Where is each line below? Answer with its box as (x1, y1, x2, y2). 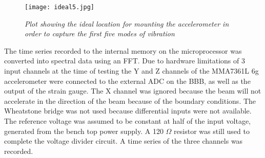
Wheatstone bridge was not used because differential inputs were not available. (4, 105, 252, 116)
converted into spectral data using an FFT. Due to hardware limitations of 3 (4, 55, 245, 66)
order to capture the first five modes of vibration (25, 28, 175, 39)
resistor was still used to (174, 125, 250, 136)
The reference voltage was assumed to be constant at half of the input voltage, (4, 116, 251, 126)
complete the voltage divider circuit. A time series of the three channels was (4, 136, 243, 146)
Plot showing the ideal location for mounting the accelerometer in (25, 18, 229, 29)
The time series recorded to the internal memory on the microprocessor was (4, 45, 242, 56)
